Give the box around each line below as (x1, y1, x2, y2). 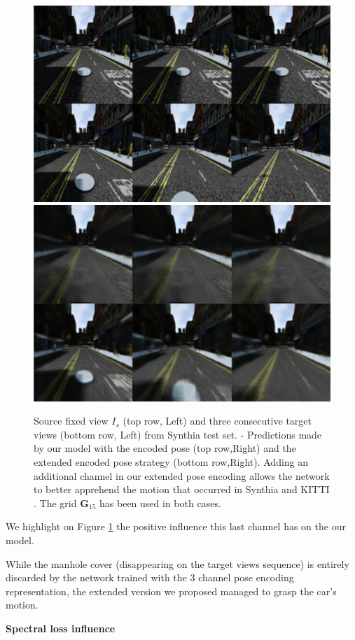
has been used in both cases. (99, 495, 221, 510)
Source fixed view (34, 413, 109, 428)
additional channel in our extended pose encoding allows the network (34, 468, 330, 483)
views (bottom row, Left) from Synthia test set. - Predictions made (34, 427, 322, 441)
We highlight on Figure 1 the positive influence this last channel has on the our (6, 519, 346, 534)
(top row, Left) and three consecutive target (123, 413, 312, 428)
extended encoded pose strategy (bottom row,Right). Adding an (34, 455, 309, 469)
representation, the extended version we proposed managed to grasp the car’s (6, 583, 337, 598)
